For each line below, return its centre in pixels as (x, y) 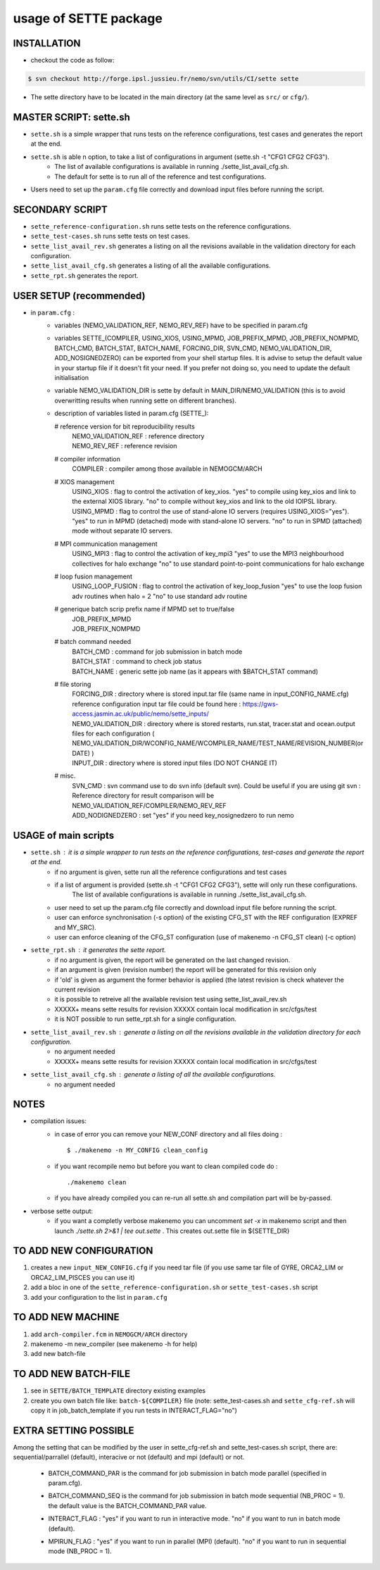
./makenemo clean (97, 1182)
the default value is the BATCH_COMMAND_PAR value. (127, 1505)
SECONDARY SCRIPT (61, 209)
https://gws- (260, 704)
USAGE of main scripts (64, 835)
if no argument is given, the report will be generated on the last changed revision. (172, 960)
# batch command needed (93, 642)
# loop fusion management (94, 576)
